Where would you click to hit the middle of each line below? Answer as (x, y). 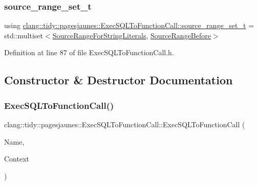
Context (17, 159)
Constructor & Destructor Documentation (119, 80)
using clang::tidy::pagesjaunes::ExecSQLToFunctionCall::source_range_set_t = (129, 25)
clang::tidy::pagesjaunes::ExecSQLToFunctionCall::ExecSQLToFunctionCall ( (125, 124)
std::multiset (24, 35)
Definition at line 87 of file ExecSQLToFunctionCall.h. (89, 52)
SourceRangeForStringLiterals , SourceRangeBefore (132, 35)
